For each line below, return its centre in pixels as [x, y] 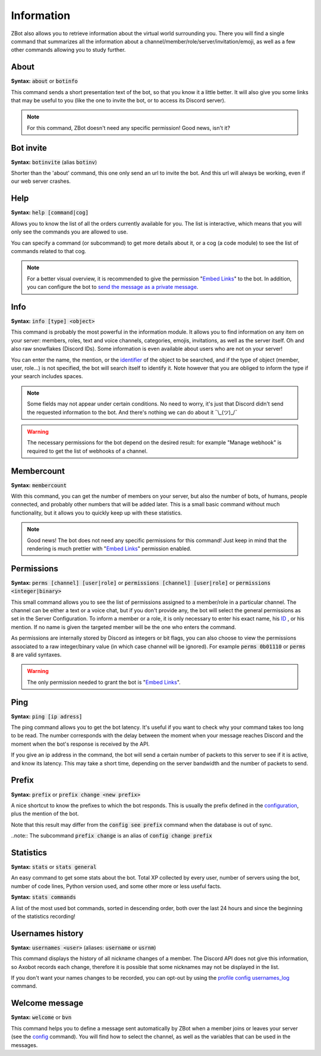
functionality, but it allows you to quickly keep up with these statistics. [97, 513]
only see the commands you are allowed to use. [69, 232]
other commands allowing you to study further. [68, 50]
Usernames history [47, 933]
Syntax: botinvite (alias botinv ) [54, 162]
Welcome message [47, 1003]
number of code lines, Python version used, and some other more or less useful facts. [116, 886]
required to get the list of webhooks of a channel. [87, 451]
